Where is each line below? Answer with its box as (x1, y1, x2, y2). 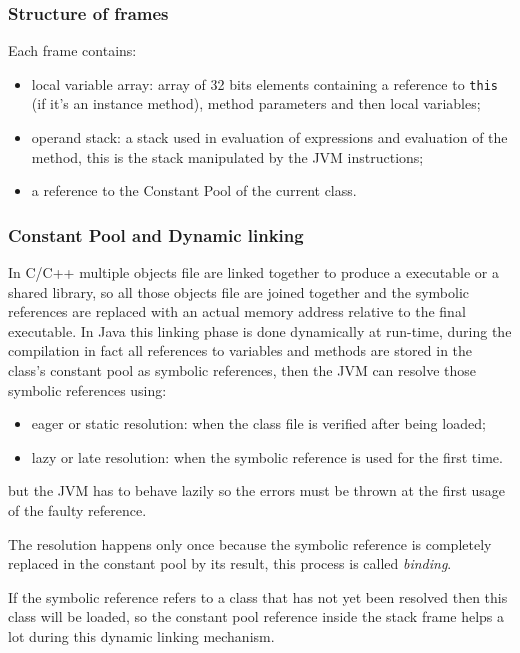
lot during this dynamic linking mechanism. (8, 625, 275, 646)
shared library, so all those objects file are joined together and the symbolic (8, 281, 470, 302)
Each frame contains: (8, 40, 137, 61)
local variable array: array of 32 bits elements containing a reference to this (31, 73, 498, 94)
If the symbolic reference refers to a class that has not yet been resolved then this (8, 586, 508, 607)
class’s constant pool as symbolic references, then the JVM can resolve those (8, 360, 476, 381)
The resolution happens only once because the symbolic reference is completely (8, 533, 492, 554)
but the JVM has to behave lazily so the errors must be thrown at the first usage (8, 480, 506, 501)
